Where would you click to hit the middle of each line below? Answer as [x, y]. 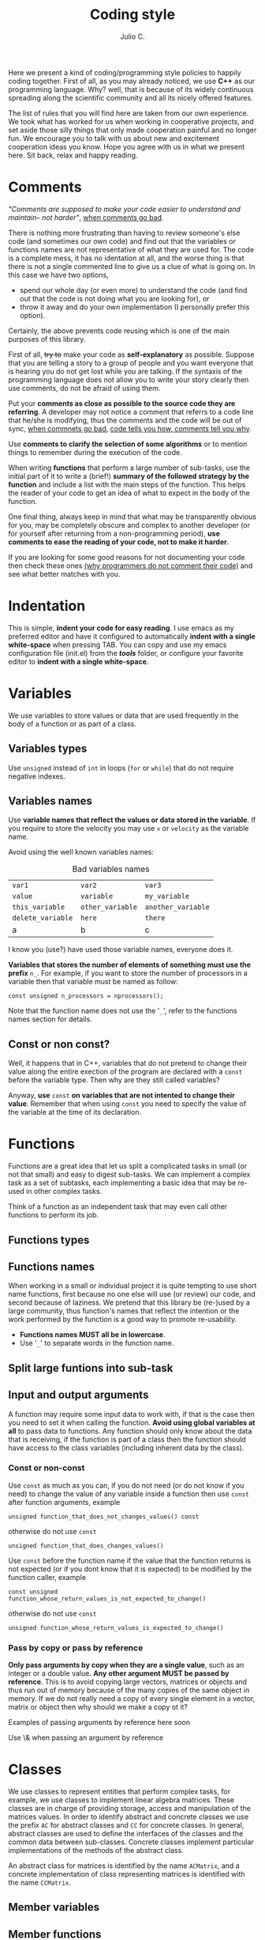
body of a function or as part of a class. [72, 724]
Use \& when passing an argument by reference [86, 1737]
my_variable [167, 896]
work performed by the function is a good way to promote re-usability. [123, 1320]
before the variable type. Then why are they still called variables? [114, 1080]
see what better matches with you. [64, 574]
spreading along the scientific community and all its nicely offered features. [131, 97]
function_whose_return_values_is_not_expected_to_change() [107, 1599]
